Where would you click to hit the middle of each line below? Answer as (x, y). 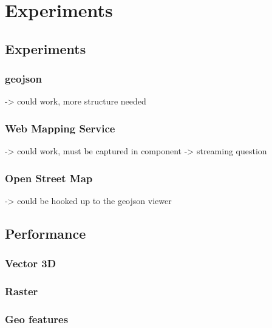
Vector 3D (31, 263)
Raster (22, 291)
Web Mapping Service (60, 128)
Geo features (37, 319)
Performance (46, 233)
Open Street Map (49, 178)
